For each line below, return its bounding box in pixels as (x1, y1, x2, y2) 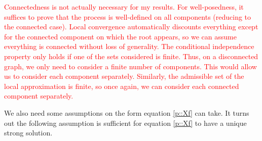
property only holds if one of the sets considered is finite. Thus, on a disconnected (4, 51, 258, 61)
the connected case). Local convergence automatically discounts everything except (4, 21, 258, 32)
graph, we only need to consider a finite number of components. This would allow (4, 61, 257, 71)
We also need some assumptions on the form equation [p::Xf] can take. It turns (4, 107, 249, 118)
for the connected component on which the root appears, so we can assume (4, 31, 237, 41)
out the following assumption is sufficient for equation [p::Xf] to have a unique (4, 117, 247, 128)
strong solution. (4, 127, 53, 138)
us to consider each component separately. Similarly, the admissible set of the (4, 71, 244, 81)
